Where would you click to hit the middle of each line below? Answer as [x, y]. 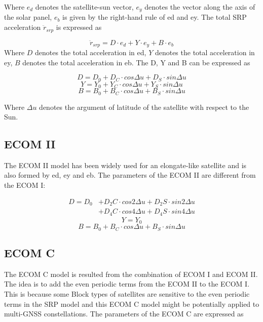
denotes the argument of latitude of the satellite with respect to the [144, 107]
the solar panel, [28, 17]
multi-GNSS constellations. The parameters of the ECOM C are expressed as [124, 314]
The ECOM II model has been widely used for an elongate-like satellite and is [125, 165]
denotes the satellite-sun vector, [84, 7]
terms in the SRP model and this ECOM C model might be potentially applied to [132, 304]
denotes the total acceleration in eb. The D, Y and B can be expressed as [136, 62]
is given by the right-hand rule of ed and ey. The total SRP [155, 17]
